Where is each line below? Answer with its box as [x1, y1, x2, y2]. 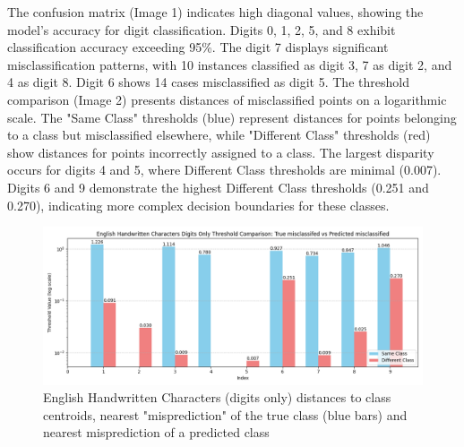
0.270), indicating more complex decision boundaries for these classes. [7, 195, 390, 214]
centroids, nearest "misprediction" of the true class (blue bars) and [43, 405, 408, 424]
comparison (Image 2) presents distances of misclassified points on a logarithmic [7, 90, 447, 108]
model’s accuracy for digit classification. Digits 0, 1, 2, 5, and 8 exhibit [7, 20, 396, 39]
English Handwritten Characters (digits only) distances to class [43, 388, 391, 407]
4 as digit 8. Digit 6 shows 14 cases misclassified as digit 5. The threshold [7, 73, 409, 91]
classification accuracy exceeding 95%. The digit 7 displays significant [7, 38, 389, 56]
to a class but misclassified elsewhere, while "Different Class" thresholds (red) [7, 125, 431, 144]
